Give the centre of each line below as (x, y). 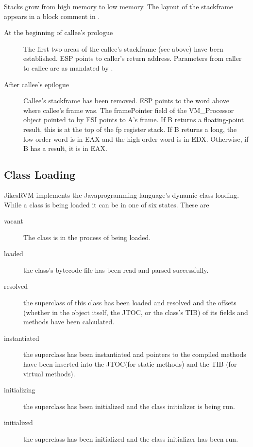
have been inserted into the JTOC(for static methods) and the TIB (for (130, 364)
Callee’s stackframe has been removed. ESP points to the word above (126, 101)
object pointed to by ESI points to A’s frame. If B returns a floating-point (134, 120)
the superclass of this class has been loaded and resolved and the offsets (130, 303)
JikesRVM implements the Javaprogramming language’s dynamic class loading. (122, 195)
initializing (20, 390)
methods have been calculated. (69, 322)
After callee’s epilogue (36, 84)
